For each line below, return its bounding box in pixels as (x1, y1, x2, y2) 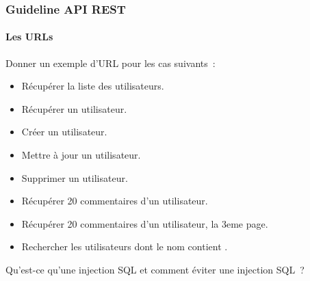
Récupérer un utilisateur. (21, 101, 127, 116)
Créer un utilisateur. (21, 124, 107, 139)
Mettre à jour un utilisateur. (21, 148, 141, 162)
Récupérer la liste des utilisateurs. (21, 79, 164, 93)
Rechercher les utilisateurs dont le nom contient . (21, 239, 228, 254)
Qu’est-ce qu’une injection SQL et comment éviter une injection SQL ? (5, 262, 305, 276)
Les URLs (5, 29, 53, 44)
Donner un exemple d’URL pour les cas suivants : (5, 55, 216, 70)
